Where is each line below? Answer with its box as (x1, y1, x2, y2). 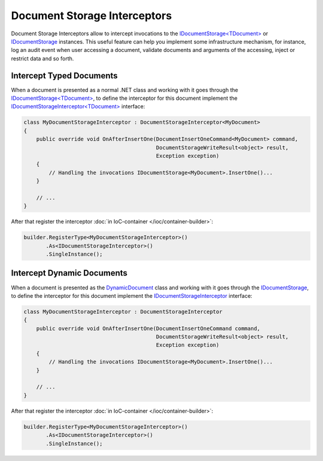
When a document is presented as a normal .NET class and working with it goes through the (11, 86, 239, 93)
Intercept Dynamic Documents (11, 268, 128, 278)
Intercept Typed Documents (11, 71, 118, 81)
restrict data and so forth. (11, 54, 74, 62)
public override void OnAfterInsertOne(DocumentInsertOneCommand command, (36, 325, 260, 332)
